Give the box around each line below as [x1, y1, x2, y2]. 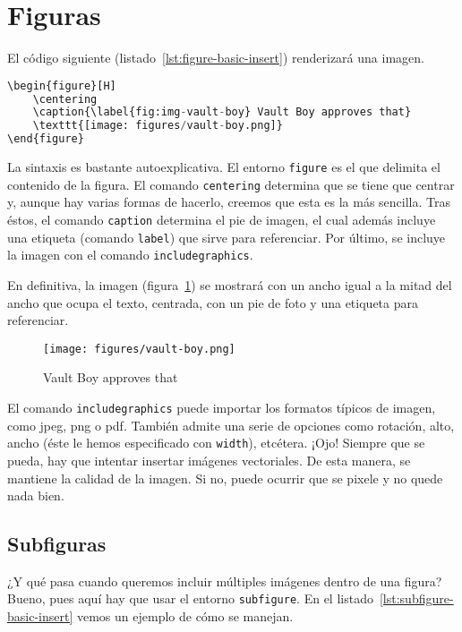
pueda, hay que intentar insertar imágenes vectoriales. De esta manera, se [7, 450, 411, 469]
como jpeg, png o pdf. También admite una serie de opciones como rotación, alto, [7, 415, 455, 434]
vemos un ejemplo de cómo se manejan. [76, 607, 294, 626]
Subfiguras [7, 530, 107, 558]
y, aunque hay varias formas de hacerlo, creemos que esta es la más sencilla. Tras [7, 192, 451, 211]
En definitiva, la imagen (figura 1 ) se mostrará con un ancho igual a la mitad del [7, 275, 452, 294]
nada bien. [7, 486, 64, 505]
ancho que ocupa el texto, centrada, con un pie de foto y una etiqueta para [7, 293, 418, 312]
